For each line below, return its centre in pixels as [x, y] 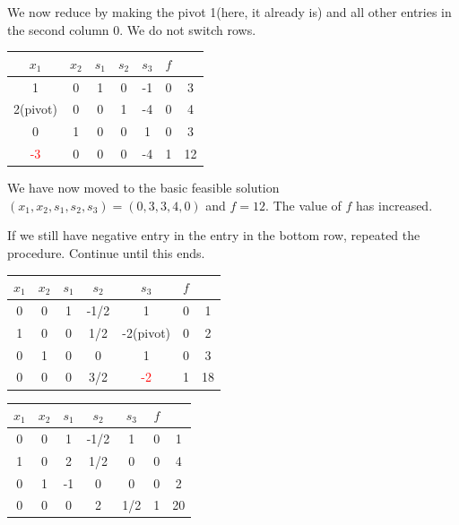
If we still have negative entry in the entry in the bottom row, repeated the [214, 235]
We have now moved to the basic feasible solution [143, 188]
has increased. [394, 205]
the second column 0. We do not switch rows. [132, 29]
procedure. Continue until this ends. [106, 252]
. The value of [303, 205]
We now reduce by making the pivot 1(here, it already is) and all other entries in [229, 12]
